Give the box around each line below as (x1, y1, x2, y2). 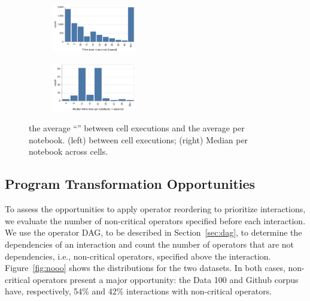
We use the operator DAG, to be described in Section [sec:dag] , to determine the (5, 226, 302, 239)
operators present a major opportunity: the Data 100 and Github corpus (32, 273, 299, 285)
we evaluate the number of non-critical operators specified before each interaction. (5, 214, 306, 227)
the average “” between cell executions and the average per (29, 122, 245, 134)
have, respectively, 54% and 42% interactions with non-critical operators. (5, 285, 272, 297)
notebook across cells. (29, 145, 108, 158)
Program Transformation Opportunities (5, 174, 256, 193)
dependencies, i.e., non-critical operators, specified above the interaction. (5, 249, 271, 262)
